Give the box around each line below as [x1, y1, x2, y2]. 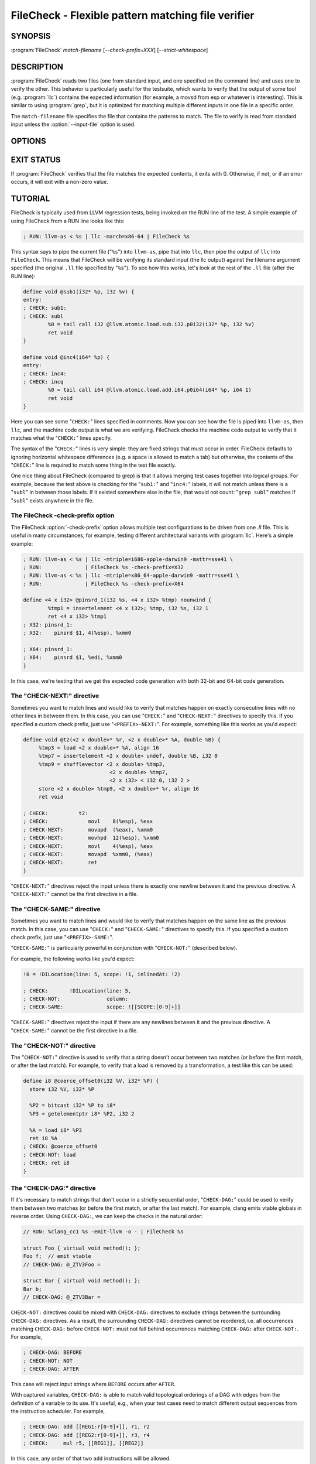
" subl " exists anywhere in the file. [11, 497, 94, 504]
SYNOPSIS [11, 31, 51, 41]
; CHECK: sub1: [23, 305, 67, 312]
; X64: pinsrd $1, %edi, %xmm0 [23, 654, 122, 661]
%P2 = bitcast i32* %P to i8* [29, 1102, 116, 1109]
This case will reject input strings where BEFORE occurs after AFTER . [11, 1381, 176, 1388]
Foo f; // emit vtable [23, 1253, 92, 1260]
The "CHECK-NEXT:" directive [11, 692, 99, 700]
